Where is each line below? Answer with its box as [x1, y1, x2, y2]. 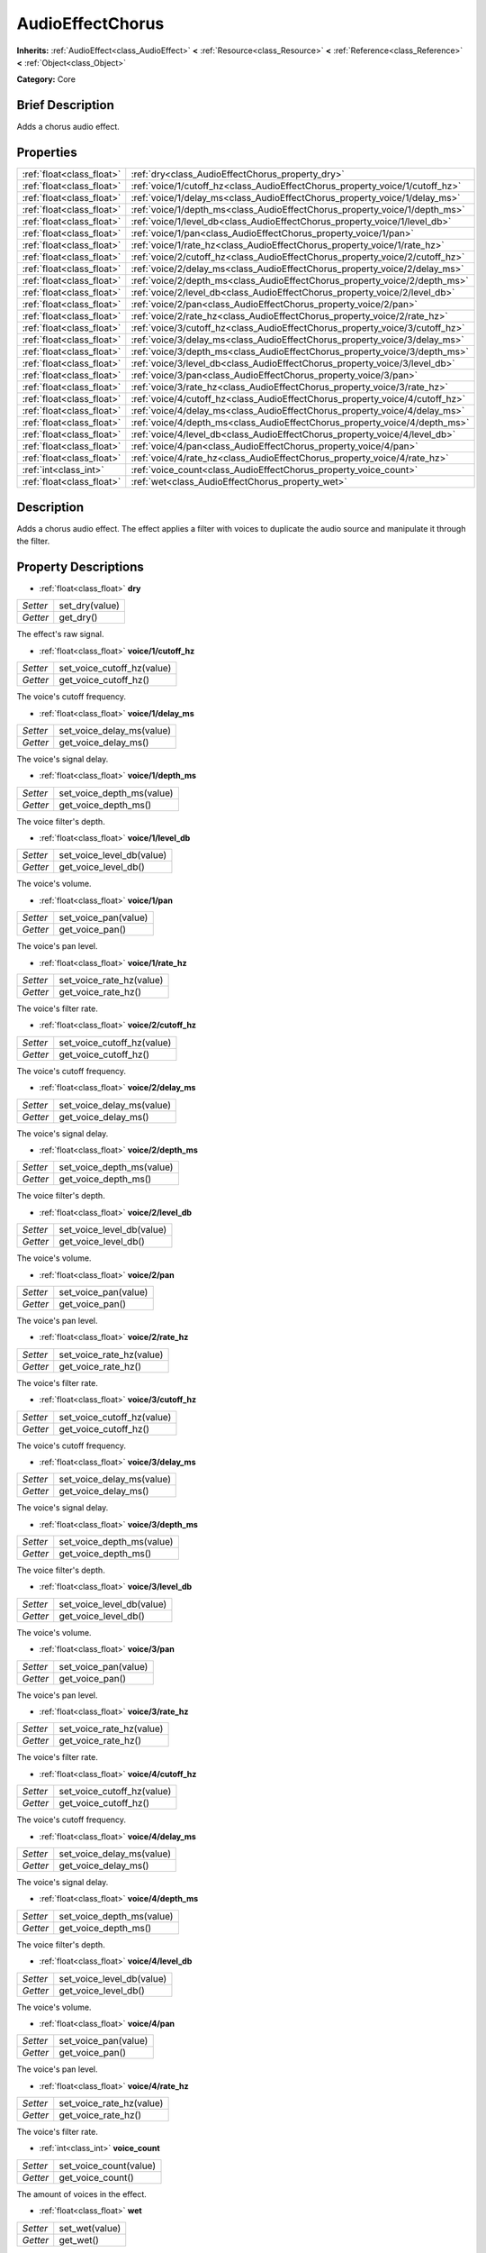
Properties [16, 145, 77, 160]
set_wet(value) [58, 2221, 121, 2234]
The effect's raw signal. [16, 629, 104, 640]
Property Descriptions [16, 559, 144, 574]
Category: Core [16, 74, 76, 85]
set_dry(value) [58, 599, 121, 612]
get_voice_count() [58, 2171, 134, 2184]
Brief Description [16, 97, 114, 113]
